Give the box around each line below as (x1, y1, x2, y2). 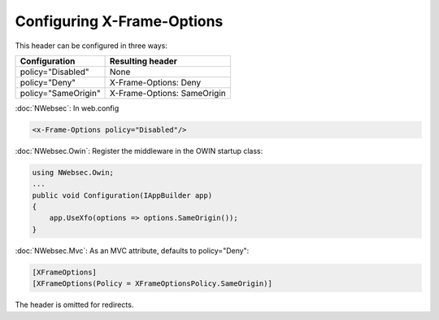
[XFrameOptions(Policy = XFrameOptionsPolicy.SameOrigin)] (32, 279, 272, 288)
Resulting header (110, 55, 178, 67)
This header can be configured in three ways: (15, 41, 168, 50)
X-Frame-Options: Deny (110, 77, 202, 88)
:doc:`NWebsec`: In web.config (15, 103, 120, 113)
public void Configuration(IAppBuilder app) (32, 191, 213, 199)
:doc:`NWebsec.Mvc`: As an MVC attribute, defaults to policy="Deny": (15, 245, 250, 256)
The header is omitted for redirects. (15, 300, 134, 309)
